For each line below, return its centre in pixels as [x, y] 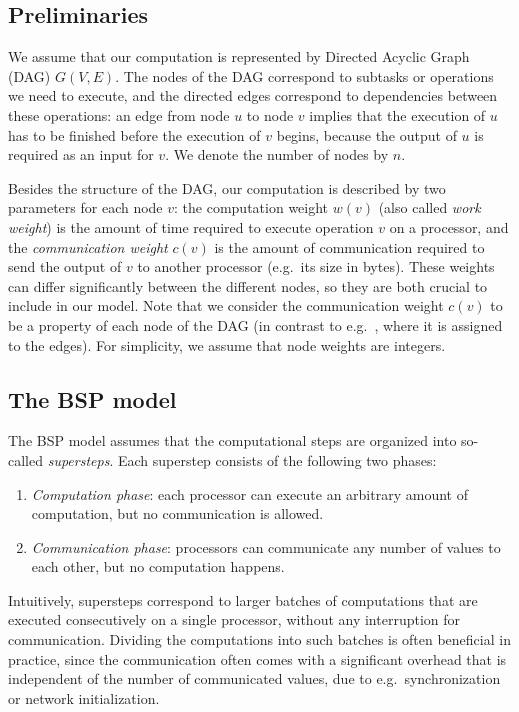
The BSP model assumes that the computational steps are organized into [232, 440]
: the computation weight [251, 207]
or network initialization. [84, 697]
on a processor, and [449, 226]
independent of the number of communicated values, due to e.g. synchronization [254, 678]
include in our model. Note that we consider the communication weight [226, 305]
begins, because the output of [366, 134]
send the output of [65, 266]
